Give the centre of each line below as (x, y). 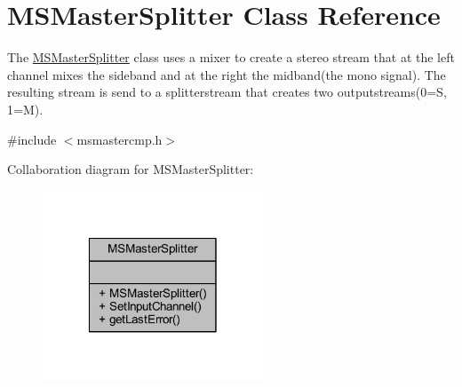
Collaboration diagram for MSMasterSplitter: (131, 169)
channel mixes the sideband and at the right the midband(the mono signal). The (227, 74)
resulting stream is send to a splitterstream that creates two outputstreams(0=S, (227, 92)
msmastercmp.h (119, 139)
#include (32, 139)
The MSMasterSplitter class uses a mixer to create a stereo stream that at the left (231, 57)
